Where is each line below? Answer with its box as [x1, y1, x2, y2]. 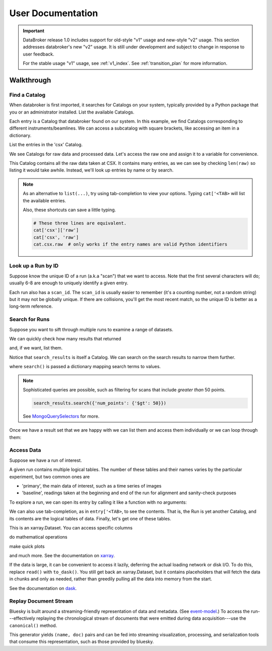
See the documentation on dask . [9, 585, 77, 591]
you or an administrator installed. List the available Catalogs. [9, 109, 134, 115]
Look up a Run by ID [9, 262, 59, 269]
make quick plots [9, 543, 45, 549]
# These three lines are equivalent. [33, 220, 127, 226]
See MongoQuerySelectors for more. [23, 413, 100, 419]
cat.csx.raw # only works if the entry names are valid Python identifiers [33, 242, 228, 247]
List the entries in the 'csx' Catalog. [9, 142, 83, 148]
